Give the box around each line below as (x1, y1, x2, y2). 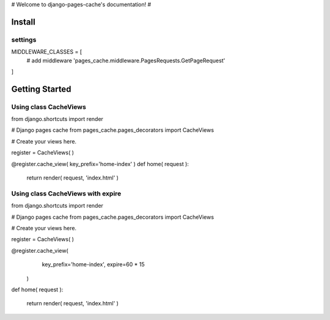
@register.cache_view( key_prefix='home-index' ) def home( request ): (11, 160, 189, 167)
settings (11, 35, 37, 44)
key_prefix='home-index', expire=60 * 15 (42, 261, 145, 268)
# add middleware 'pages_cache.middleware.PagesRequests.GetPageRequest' (26, 57, 226, 64)
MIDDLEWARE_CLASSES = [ (11, 48, 82, 56)
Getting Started (11, 84, 71, 94)
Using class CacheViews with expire (11, 189, 122, 198)
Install (11, 16, 36, 27)
